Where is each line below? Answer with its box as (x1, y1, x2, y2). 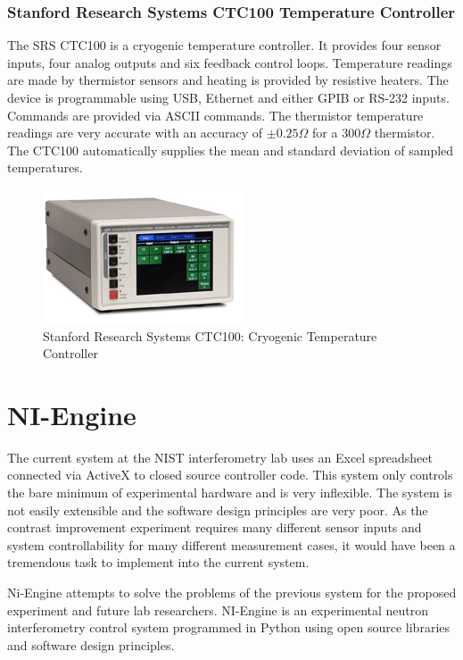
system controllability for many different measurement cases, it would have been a (7, 535, 456, 554)
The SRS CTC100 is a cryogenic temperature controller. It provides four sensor (7, 36, 442, 54)
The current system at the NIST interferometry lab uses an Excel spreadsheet (7, 447, 433, 466)
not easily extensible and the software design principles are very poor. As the (7, 500, 428, 519)
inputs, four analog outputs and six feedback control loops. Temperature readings (7, 53, 452, 71)
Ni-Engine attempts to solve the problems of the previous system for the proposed (7, 583, 457, 602)
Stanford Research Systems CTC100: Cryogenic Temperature (43, 326, 377, 345)
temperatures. (7, 158, 83, 177)
